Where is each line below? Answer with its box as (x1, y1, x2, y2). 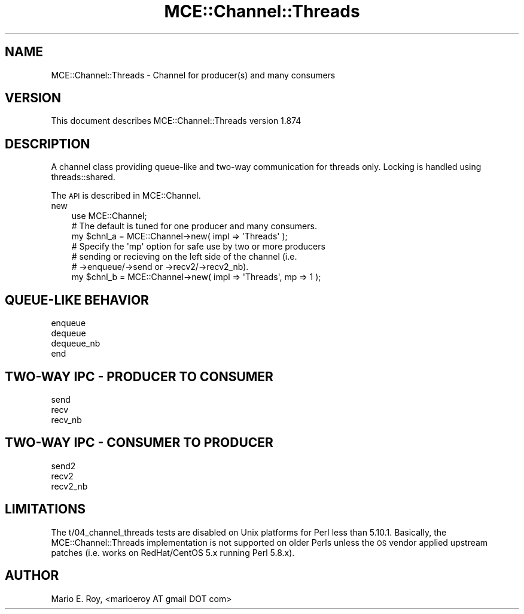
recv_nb (51, 414, 82, 425)
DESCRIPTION (5, 136, 90, 151)
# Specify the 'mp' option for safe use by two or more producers (71, 241, 325, 252)
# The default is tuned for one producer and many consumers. (71, 221, 317, 232)
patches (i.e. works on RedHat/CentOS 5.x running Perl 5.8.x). (51, 547, 295, 558)
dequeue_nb (51, 338, 100, 349)
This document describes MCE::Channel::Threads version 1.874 (51, 115, 301, 126)
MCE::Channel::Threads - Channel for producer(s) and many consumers (51, 69, 336, 80)
